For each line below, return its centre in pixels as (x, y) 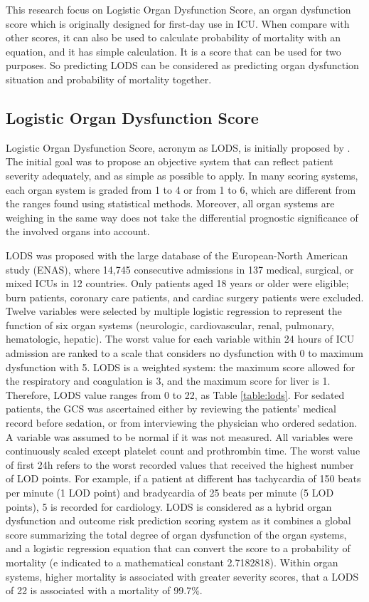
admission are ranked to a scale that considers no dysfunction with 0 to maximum (185, 353)
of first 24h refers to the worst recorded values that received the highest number (180, 464)
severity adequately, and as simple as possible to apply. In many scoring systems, (182, 175)
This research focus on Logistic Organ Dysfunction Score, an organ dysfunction (178, 9)
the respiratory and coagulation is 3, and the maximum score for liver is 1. (168, 381)
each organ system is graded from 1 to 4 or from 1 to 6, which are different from (181, 189)
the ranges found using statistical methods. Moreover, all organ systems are (170, 203)
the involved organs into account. (78, 231)
